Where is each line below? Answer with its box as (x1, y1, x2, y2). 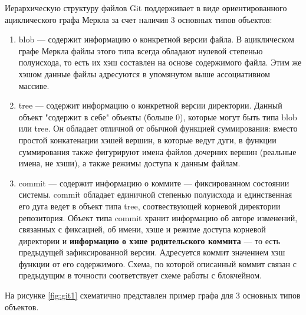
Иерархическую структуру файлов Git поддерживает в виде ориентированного (5, 2, 287, 14)
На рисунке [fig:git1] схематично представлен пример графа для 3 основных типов (5, 289, 301, 301)
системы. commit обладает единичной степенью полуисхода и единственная (18, 188, 292, 201)
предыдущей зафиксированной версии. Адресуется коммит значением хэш (18, 246, 285, 258)
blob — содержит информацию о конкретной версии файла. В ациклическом (18, 33, 294, 45)
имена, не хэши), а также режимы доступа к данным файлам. (18, 157, 241, 169)
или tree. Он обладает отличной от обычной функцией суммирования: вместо (18, 122, 298, 134)
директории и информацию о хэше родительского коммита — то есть (18, 234, 280, 247)
